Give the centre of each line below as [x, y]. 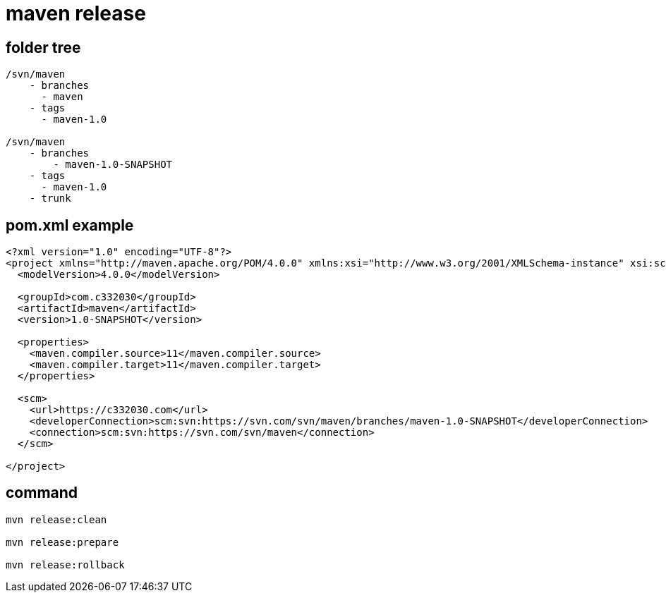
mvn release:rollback [65, 565]
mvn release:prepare [62, 542]
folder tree [43, 47]
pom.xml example [70, 225]
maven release [76, 13]
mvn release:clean [56, 519]
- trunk [50, 199]
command [42, 493]
